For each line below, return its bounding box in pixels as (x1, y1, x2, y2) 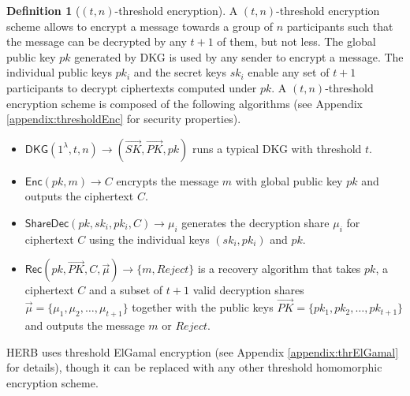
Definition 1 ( (6, 2, 80, 18)
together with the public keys (132, 299, 274, 316)
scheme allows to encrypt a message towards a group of (6, 17, 273, 34)
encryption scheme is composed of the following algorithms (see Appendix (6, 95, 363, 111)
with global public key (235, 172, 343, 189)
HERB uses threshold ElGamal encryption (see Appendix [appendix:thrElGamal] (6, 343, 399, 360)
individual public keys (6, 64, 112, 80)
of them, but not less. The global (217, 33, 376, 50)
